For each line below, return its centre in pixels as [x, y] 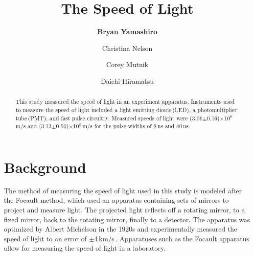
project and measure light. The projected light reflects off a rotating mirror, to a [125, 210]
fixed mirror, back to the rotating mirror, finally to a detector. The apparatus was [127, 219]
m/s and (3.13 [34, 126]
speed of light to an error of [45, 238]
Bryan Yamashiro [127, 32]
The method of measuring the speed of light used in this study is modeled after [123, 190]
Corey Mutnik [127, 64]
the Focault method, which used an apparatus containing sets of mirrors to [116, 200]
